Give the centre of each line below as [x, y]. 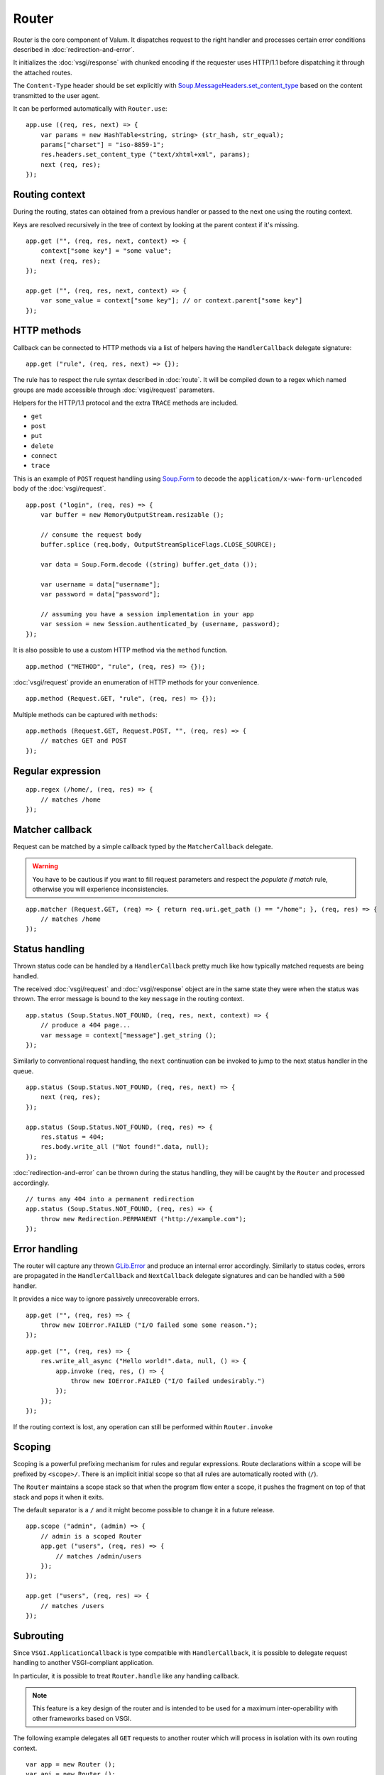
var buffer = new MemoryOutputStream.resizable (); [132, 515]
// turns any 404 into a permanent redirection [110, 1199]
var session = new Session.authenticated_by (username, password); [160, 624]
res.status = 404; [72, 1137]
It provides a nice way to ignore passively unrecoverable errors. [106, 1299]
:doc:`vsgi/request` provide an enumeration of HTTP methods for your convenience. [136, 682]
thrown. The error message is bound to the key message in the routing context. [129, 999]
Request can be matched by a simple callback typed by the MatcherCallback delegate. [143, 846]
